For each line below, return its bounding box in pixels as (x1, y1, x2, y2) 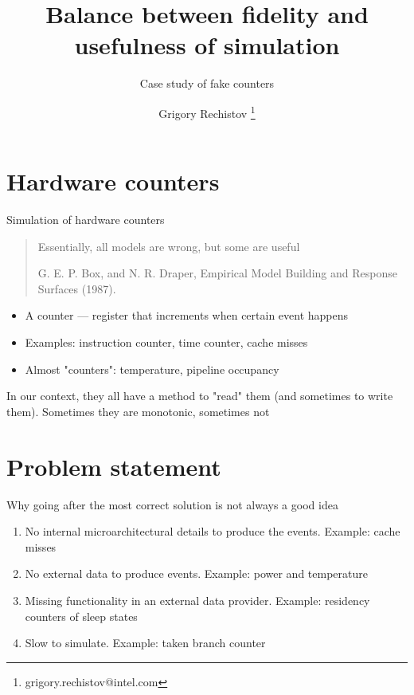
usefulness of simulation (74, 29, 340, 61)
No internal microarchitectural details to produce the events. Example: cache (25, 523, 400, 540)
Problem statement (6, 450, 221, 482)
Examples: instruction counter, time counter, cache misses (25, 334, 308, 351)
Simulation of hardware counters (6, 211, 165, 228)
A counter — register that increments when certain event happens (25, 307, 349, 324)
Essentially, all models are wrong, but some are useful (37, 238, 300, 254)
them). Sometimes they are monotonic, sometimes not (6, 402, 270, 419)
